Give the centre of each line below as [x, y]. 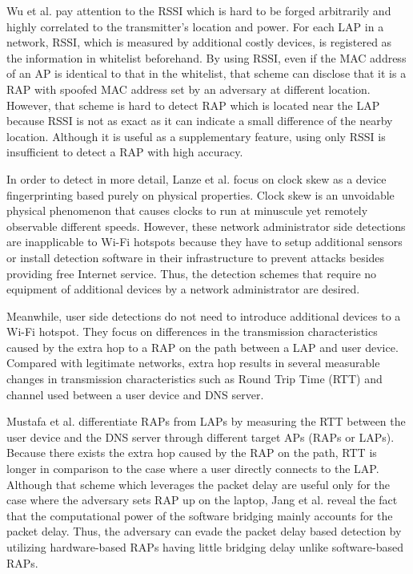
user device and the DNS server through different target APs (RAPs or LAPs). [200, 437]
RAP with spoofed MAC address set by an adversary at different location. [188, 89]
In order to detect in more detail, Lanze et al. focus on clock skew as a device [196, 178]
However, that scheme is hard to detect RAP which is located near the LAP [193, 105]
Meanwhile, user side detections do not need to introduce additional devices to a [204, 315]
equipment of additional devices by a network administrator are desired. [183, 289]
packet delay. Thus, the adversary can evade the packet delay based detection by [204, 531]
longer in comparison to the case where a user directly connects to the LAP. [193, 469]
